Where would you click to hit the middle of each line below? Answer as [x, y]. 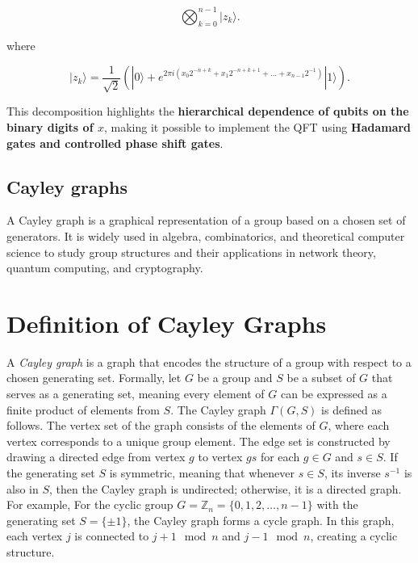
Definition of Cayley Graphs [167, 323]
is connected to [112, 536]
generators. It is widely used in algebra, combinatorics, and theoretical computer [206, 235]
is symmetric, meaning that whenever [202, 472]
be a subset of [321, 378]
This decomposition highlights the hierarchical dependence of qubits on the [208, 111]
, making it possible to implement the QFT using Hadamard [257, 126]
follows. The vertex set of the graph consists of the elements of [161, 425]
